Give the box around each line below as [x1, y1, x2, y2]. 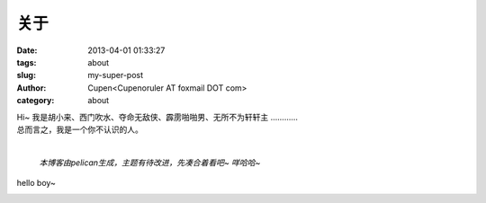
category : [16, 95, 55, 106]
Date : [16, 45, 38, 56]
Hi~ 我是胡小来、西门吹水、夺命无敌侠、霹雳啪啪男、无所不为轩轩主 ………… [16, 111, 299, 122]
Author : [16, 82, 47, 93]
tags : [16, 57, 37, 67]
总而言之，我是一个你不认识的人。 [16, 124, 143, 135]
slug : [16, 70, 36, 81]
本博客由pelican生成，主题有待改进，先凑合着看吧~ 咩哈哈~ [39, 157, 261, 168]
